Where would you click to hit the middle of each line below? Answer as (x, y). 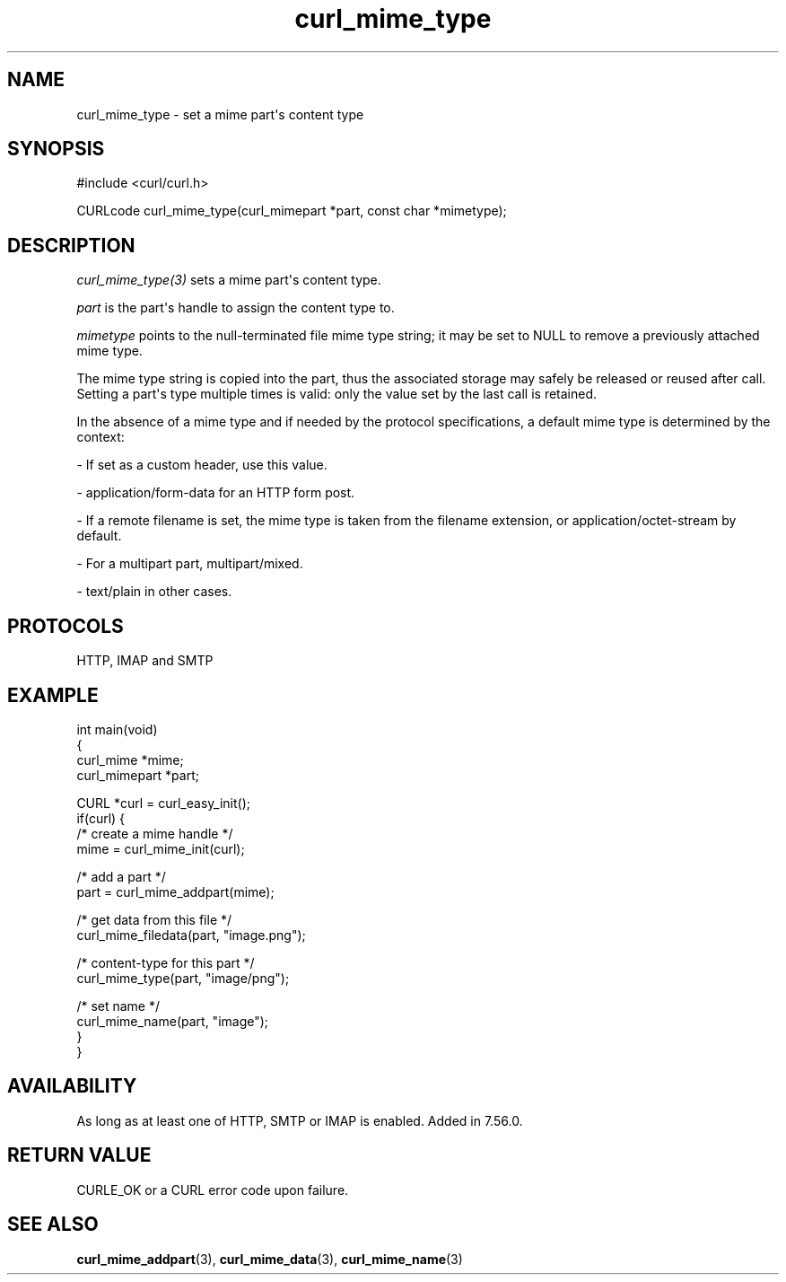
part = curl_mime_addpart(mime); (175, 891)
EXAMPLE (53, 695)
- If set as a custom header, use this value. (202, 465)
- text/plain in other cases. (154, 592)
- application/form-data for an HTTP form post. (216, 493)
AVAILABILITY (72, 1086)
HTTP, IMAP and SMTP (145, 661)
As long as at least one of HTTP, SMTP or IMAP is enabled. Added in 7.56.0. (300, 1120)
